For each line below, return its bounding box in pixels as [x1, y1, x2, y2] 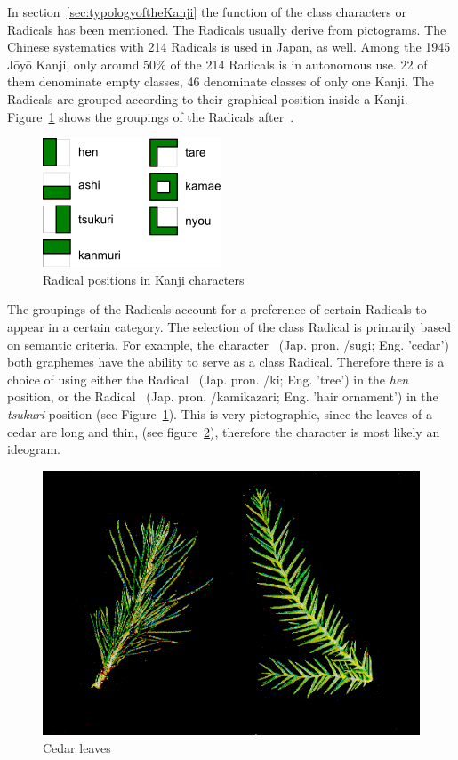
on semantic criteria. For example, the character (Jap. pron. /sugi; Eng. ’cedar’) [7, 335, 449, 353]
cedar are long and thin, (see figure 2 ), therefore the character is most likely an [7, 422, 440, 441]
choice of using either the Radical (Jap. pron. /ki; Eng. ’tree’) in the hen [7, 369, 409, 388]
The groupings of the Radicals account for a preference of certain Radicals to [7, 300, 427, 319]
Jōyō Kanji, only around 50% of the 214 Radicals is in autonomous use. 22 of [7, 54, 428, 73]
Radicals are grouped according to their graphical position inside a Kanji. [7, 89, 408, 108]
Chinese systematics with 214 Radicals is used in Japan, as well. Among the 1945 [7, 37, 451, 56]
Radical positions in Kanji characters [43, 270, 245, 288]
